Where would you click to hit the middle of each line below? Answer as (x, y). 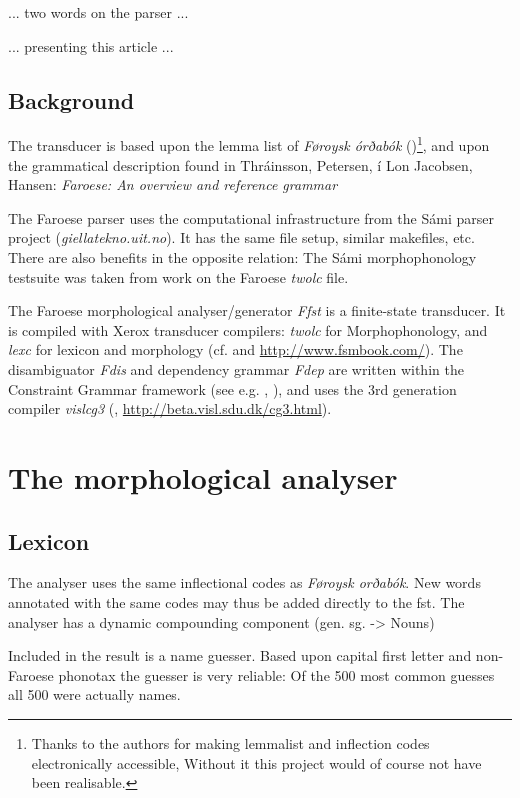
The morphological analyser (203, 476)
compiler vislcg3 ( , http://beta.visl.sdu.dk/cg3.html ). (170, 408)
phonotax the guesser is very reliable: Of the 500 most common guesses (276, 674)
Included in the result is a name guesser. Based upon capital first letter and (240, 655)
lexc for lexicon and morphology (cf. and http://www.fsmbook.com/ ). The (235, 349)
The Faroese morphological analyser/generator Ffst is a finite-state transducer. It (257, 310)
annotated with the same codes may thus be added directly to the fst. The (236, 601)
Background (71, 99)
